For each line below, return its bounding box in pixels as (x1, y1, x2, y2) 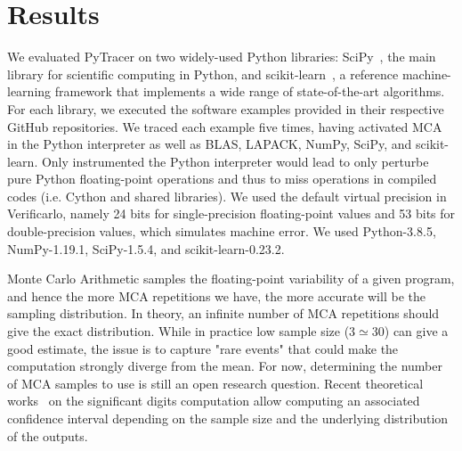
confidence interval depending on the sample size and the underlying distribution (7, 409, 449, 427)
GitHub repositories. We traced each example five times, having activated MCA (7, 117, 442, 135)
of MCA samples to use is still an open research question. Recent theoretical (7, 373, 424, 392)
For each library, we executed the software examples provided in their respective (7, 99, 444, 118)
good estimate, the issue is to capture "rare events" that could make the (7, 339, 399, 357)
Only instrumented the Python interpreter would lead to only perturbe (41, 152, 429, 170)
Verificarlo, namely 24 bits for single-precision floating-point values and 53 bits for (7, 204, 456, 223)
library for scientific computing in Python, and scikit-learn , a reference (7, 64, 399, 83)
